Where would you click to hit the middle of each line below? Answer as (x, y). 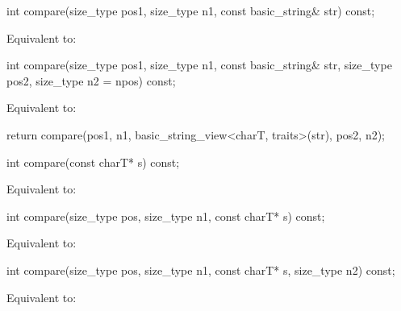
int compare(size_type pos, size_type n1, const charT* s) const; (166, 216)
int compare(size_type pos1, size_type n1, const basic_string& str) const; (191, 10)
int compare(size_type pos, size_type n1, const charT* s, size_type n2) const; (201, 270)
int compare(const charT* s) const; (93, 162)
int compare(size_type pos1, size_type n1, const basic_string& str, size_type (199, 65)
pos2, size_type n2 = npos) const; (91, 80)
